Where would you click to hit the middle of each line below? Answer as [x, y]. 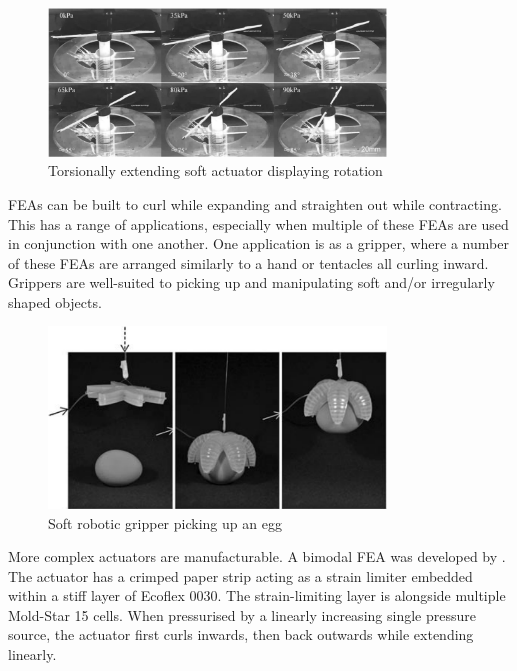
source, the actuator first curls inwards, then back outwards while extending [241, 634]
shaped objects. [55, 301]
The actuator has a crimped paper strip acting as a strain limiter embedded [240, 575]
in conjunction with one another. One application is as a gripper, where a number [258, 243]
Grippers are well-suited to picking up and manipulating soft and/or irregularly [251, 282]
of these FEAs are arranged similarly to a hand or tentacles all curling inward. [248, 262]
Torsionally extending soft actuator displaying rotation [215, 170]
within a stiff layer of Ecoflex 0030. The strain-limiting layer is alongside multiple [257, 595]
